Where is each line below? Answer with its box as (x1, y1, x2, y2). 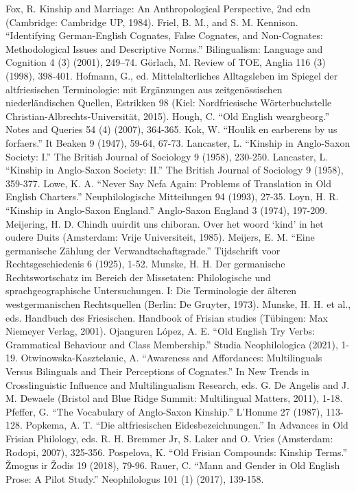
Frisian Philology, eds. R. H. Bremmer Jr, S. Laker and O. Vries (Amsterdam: (5, 431, 333, 445)
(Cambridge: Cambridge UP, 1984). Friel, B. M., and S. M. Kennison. (5, 14, 298, 29)
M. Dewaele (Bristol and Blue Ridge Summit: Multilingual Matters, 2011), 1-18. (5, 391, 343, 405)
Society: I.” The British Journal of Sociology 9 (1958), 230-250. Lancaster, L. (5, 149, 329, 163)
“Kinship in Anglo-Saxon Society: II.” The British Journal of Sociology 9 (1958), (5, 163, 344, 177)
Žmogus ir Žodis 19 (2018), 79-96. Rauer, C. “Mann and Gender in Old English (5, 458, 340, 472)
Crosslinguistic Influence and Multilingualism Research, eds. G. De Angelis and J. (5, 377, 350, 392)
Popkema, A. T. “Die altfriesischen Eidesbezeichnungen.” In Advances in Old (25, 418, 348, 432)
